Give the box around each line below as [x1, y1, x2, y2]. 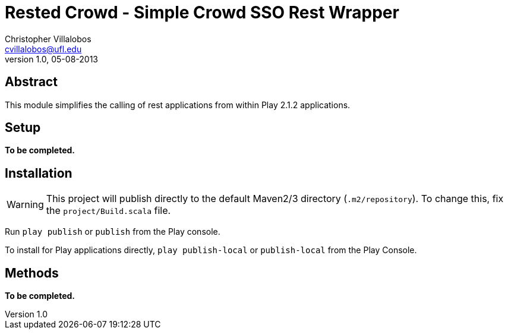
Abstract [5, 74, 58, 90]
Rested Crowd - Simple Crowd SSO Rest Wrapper [5, 2, 399, 23]
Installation [5, 165, 72, 181]
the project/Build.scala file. [46, 204, 171, 217]
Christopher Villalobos [5, 33, 91, 44]
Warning [7, 198, 44, 211]
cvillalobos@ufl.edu [5, 43, 82, 54]
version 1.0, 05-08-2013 [5, 53, 98, 64]
